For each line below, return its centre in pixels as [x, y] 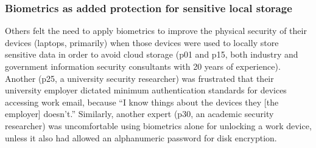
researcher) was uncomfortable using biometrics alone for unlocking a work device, [158, 125]
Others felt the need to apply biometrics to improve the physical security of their [156, 31]
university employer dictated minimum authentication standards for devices [146, 90]
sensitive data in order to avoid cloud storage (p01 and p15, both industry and [152, 54]
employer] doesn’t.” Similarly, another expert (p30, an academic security [139, 114]
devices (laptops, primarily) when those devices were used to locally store [142, 42]
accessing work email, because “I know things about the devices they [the [142, 102]
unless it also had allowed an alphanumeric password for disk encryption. [141, 137]
